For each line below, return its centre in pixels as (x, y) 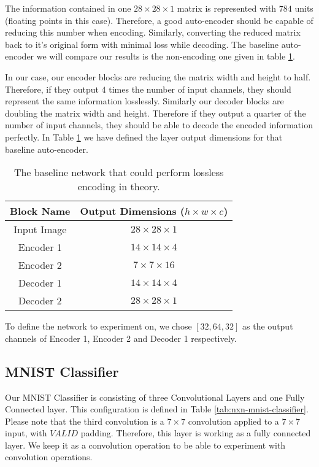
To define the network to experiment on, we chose (98, 326)
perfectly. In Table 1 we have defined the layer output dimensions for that (144, 137)
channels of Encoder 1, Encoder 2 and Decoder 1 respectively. (121, 338)
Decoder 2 (40, 301)
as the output (268, 326)
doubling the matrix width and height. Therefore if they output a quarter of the (156, 113)
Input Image (40, 230)
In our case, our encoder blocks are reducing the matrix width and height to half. (158, 76)
